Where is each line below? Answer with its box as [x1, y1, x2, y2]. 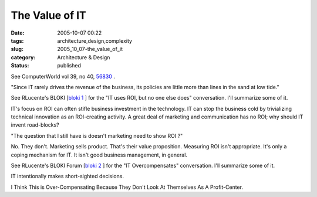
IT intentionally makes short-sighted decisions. [11, 173, 124, 180]
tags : [11, 37, 24, 44]
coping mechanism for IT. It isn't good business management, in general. [11, 151, 188, 158]
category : [11, 53, 36, 61]
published [57, 62, 82, 69]
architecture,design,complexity [57, 37, 132, 44]
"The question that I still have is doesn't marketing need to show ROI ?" [11, 132, 183, 139]
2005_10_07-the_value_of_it [57, 46, 123, 53]
